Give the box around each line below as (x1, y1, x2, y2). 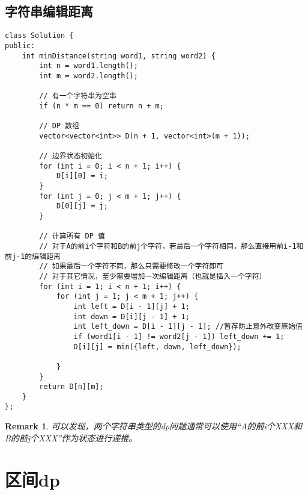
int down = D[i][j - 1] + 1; (73, 312, 190, 321)
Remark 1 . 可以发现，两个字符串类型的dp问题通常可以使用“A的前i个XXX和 (5, 420, 302, 432)
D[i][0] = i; (56, 172, 108, 181)
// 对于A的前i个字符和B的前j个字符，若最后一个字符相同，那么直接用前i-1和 (39, 241, 304, 251)
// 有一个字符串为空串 (39, 92, 116, 101)
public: (5, 41, 35, 50)
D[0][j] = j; (56, 202, 108, 211)
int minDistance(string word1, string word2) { (22, 51, 216, 60)
